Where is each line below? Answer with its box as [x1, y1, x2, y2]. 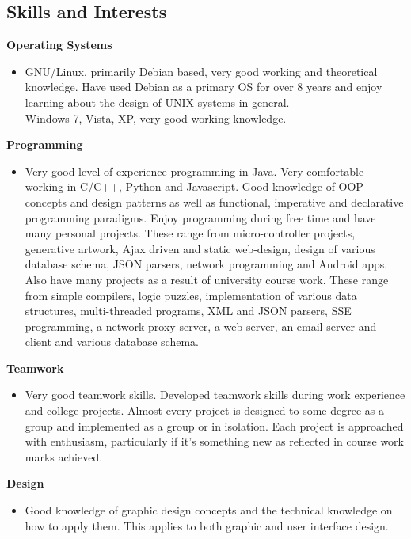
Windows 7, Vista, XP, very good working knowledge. [25, 109, 287, 126]
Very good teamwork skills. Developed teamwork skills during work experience [25, 386, 405, 403]
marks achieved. [25, 448, 103, 465]
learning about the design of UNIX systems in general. [25, 93, 290, 110]
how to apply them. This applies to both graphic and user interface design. [25, 517, 389, 533]
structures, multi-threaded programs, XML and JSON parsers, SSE [25, 302, 352, 319]
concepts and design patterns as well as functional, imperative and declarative [25, 193, 404, 210]
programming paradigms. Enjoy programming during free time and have [25, 209, 376, 226]
